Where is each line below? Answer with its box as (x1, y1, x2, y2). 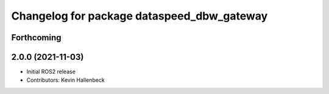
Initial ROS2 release (26, 68, 76, 76)
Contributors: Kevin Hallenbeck (26, 76, 105, 84)
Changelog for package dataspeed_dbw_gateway (11, 9, 268, 23)
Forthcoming (11, 32, 62, 43)
